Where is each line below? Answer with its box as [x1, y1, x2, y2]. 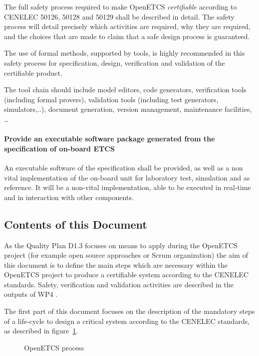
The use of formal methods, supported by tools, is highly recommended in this [4, 48, 245, 58]
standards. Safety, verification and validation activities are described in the [4, 279, 234, 289]
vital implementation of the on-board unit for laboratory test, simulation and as [4, 172, 250, 183]
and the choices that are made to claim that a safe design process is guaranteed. [4, 31, 250, 41]
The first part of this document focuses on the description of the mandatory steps [4, 306, 255, 316]
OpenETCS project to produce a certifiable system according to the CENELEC [4, 269, 249, 280]
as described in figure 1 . [4, 325, 78, 336]
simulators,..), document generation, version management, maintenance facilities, [4, 104, 252, 114]
